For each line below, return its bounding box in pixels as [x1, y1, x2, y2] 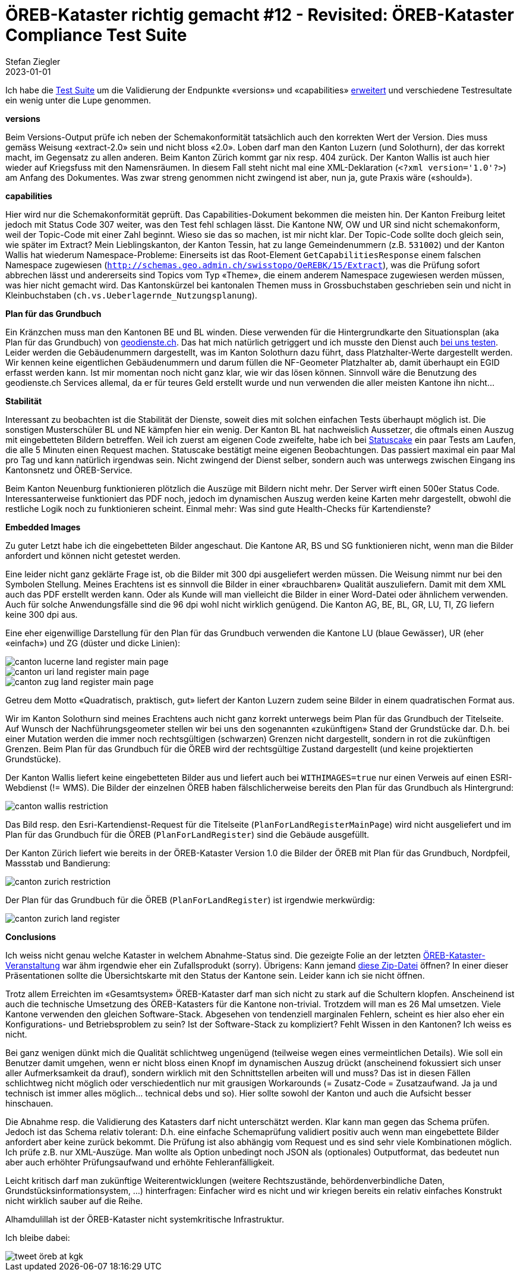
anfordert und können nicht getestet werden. [5, 550, 181, 561]
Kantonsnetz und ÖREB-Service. [5, 464, 133, 475]
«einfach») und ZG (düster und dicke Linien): [5, 637, 181, 648]
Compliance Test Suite [5, 25, 187, 45]
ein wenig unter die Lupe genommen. [5, 95, 152, 105]
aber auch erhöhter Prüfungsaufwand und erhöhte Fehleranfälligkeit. [5, 1156, 275, 1167]
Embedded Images [5, 521, 81, 532]
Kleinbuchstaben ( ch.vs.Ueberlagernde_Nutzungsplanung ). [5, 290, 257, 300]
